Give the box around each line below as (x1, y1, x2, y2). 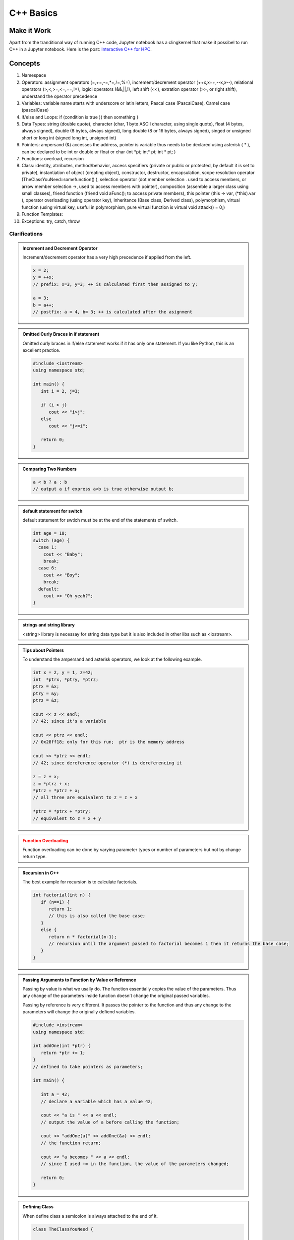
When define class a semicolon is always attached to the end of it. (22, 1213, 158, 1219)
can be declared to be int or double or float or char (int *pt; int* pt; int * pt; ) (21, 149, 176, 155)
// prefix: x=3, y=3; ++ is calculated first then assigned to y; (33, 281, 198, 287)
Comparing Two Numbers (22, 466, 77, 472)
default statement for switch (22, 508, 83, 514)
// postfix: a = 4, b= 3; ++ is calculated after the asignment (33, 309, 193, 315)
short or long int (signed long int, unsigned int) (21, 134, 117, 141)
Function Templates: (21, 211, 63, 217)
